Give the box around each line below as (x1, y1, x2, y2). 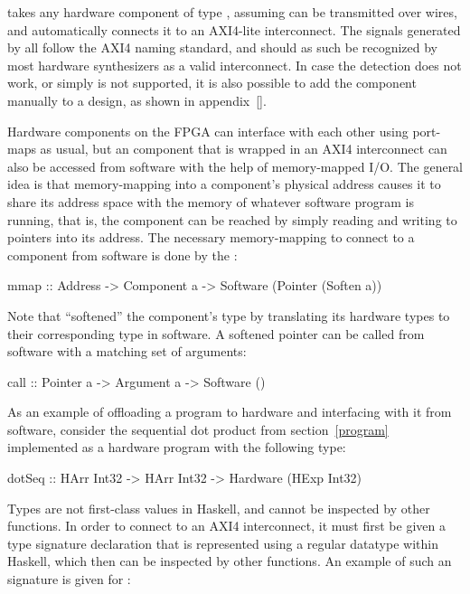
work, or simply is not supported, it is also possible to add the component (7, 73, 417, 92)
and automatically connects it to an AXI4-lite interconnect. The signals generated (7, 20, 461, 39)
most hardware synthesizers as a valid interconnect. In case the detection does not (7, 55, 462, 74)
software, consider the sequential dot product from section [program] (7, 420, 389, 438)
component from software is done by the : (7, 245, 238, 264)
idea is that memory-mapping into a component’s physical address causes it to (7, 174, 441, 193)
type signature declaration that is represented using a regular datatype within (7, 533, 438, 552)
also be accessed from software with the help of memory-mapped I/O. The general (7, 156, 464, 175)
